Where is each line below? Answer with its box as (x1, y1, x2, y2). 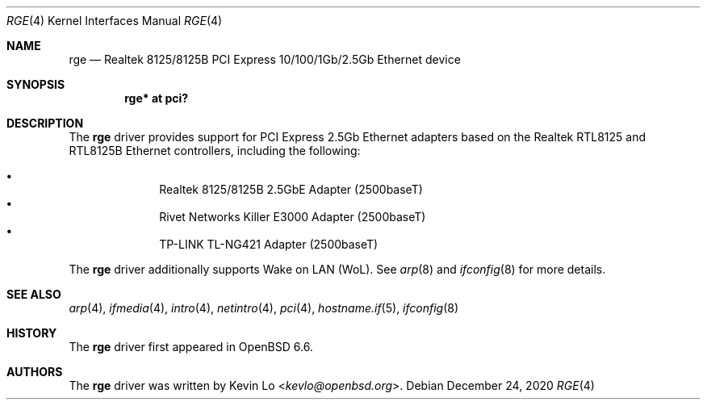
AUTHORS (6, 365, 63, 379)
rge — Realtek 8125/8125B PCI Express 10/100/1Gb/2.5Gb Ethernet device (69, 52, 461, 66)
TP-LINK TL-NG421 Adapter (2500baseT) (159, 237, 379, 251)
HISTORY (6, 326, 57, 340)
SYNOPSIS (6, 77, 65, 91)
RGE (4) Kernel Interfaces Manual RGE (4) (6, 14, 223, 27)
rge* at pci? (124, 91, 189, 105)
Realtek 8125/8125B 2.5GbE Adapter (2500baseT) (159, 182, 423, 196)
